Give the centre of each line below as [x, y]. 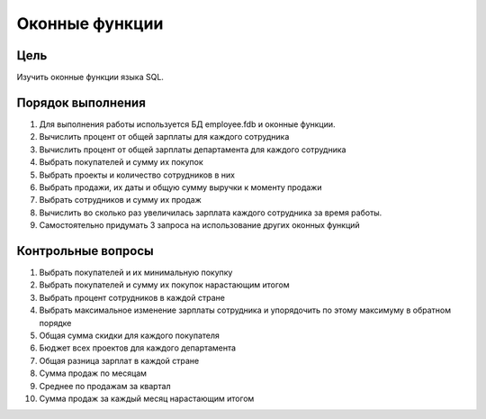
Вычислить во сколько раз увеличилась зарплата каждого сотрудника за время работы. [211, 213]
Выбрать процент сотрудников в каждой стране [132, 297]
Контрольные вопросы [85, 251]
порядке [55, 323]
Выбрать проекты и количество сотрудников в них [137, 175]
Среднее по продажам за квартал [105, 386]
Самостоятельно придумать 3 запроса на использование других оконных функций [199, 225]
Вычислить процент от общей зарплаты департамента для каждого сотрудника [193, 150]
